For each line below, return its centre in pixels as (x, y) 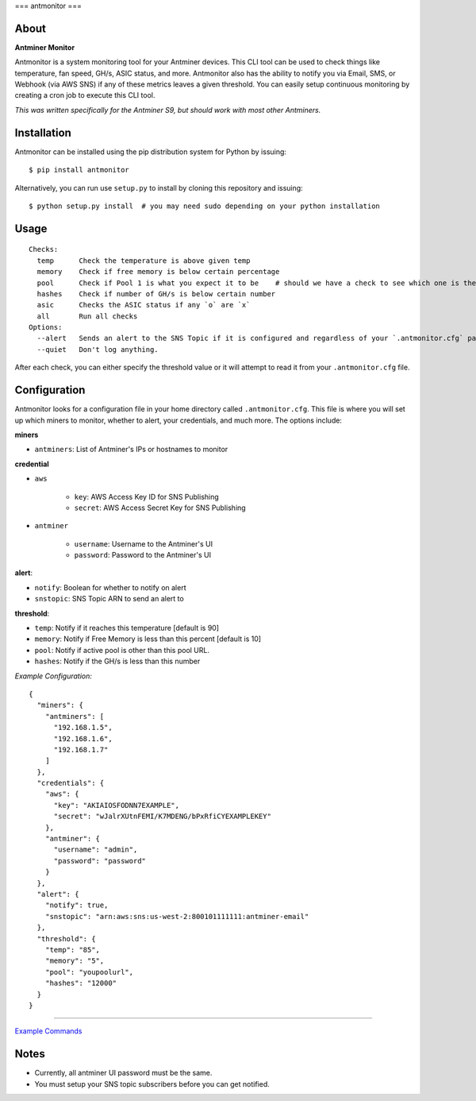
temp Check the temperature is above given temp (144, 261)
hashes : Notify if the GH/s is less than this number (117, 661)
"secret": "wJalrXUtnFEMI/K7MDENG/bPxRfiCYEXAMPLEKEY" (162, 817)
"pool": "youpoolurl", (89, 972)
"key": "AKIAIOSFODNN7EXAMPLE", (117, 805)
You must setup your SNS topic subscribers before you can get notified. (152, 1084)
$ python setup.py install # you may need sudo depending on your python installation (205, 206)
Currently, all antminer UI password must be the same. (123, 1073)
